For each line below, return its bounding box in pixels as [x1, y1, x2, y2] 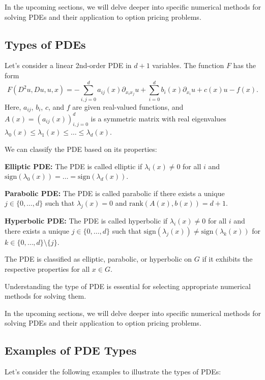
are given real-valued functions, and [72, 101, 184, 112]
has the [233, 60, 256, 71]
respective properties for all [5, 264, 90, 274]
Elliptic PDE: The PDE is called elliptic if [5, 161, 142, 171]
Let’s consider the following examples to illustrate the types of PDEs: [5, 366, 221, 377]
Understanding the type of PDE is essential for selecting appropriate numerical [5, 280, 251, 291]
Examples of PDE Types [5, 342, 137, 358]
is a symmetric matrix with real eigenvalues [91, 113, 226, 123]
